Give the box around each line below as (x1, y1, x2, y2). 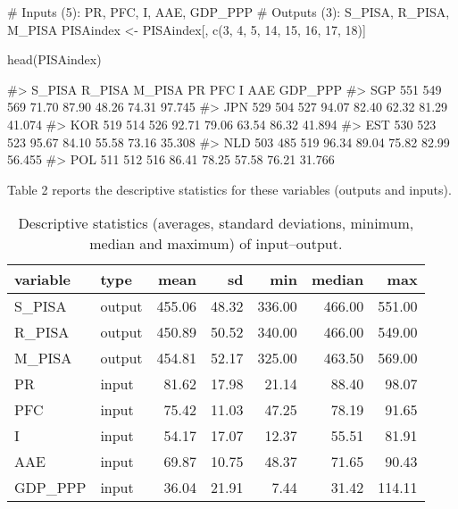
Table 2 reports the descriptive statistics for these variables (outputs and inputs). (7, 179, 452, 198)
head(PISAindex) (7, 50, 102, 69)
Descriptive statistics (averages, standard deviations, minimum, (18, 213, 414, 234)
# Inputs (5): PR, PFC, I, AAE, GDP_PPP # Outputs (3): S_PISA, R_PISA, (7, 3, 450, 21)
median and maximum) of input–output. (89, 233, 343, 254)
